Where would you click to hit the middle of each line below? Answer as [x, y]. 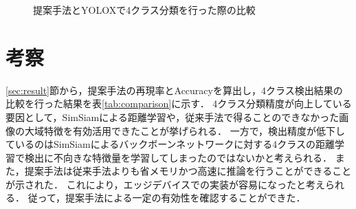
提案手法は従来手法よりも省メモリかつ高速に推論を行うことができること [188, 171]
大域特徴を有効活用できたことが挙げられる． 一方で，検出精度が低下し [185, 130]
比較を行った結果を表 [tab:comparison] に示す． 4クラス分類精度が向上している [179, 103]
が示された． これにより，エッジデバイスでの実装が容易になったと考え [165, 184]
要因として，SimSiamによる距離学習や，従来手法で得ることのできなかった [173, 117]
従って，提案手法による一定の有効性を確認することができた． [167, 198]
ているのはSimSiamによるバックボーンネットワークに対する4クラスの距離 [170, 144]
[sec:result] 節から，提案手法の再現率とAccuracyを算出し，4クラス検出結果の [174, 90]
